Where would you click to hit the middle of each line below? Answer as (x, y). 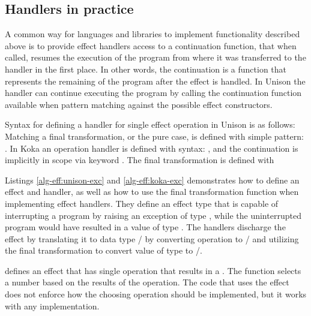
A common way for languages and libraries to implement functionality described (152, 34)
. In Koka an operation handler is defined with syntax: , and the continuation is (152, 148)
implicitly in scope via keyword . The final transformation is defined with (140, 160)
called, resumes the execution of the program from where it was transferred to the (155, 57)
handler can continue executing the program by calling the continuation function (153, 93)
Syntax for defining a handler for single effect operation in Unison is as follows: (150, 124)
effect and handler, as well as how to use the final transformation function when (152, 192)
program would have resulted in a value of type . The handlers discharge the (145, 227)
